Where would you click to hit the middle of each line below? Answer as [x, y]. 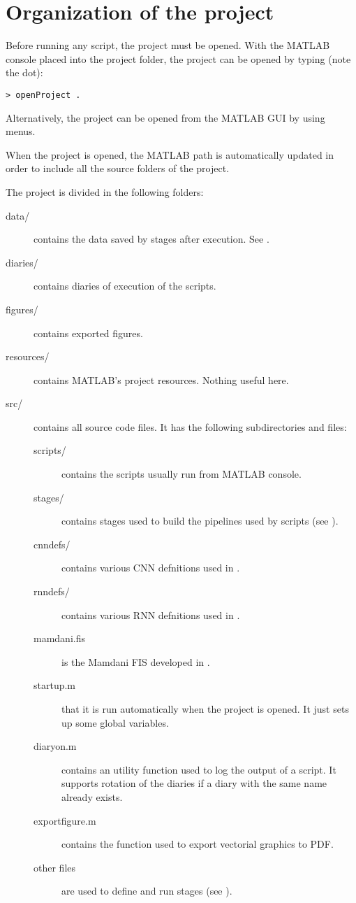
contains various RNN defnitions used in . [151, 614]
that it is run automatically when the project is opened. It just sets [205, 709]
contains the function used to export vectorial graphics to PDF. [198, 844]
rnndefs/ [52, 591]
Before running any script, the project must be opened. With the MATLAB [168, 45]
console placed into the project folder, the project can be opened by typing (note [178, 58]
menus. [21, 131]
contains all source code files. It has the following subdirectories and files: [190, 426]
